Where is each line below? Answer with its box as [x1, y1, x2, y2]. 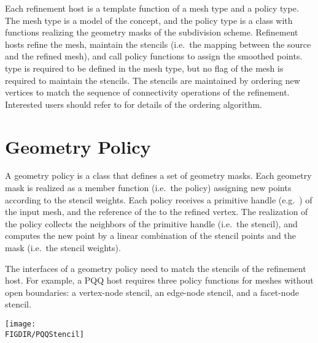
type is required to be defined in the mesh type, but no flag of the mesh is [5, 61, 284, 74]
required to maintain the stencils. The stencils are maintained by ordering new [5, 73, 300, 86]
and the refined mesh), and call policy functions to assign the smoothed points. [5, 50, 303, 62]
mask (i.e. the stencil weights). [5, 241, 121, 254]
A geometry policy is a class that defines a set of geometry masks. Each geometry [5, 169, 312, 182]
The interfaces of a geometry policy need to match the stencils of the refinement [5, 262, 306, 274]
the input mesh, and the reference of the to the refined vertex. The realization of [5, 205, 308, 218]
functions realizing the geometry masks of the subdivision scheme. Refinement [5, 26, 298, 39]
